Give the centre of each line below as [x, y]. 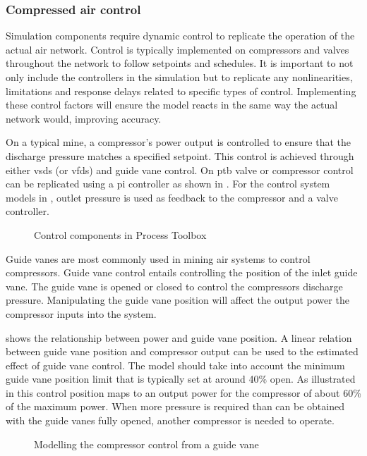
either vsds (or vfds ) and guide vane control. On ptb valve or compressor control [180, 170]
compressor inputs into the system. [81, 313]
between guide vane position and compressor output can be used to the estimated [182, 351]
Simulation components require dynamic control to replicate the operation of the [180, 36]
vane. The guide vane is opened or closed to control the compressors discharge [174, 286]
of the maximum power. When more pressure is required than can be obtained [175, 406]
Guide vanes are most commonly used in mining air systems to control [158, 258]
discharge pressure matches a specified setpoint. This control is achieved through [180, 155]
